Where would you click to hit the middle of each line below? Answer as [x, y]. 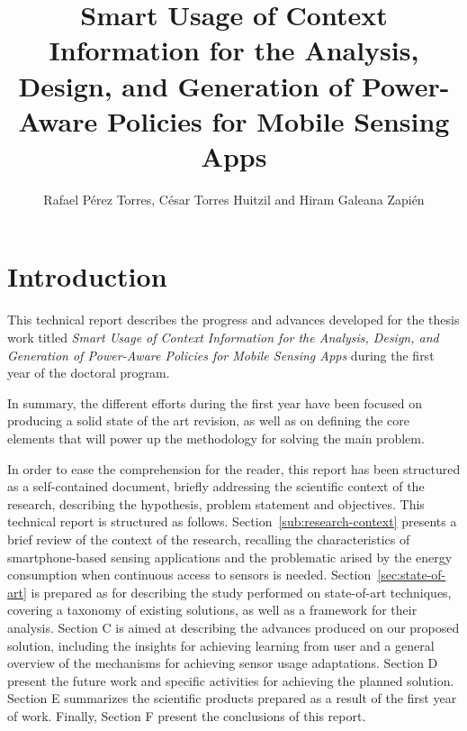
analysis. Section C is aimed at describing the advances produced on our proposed [233, 627]
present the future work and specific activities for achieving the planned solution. [231, 680]
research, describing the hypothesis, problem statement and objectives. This [216, 503]
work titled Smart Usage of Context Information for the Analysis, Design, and [223, 337]
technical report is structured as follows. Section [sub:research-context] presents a [232, 521]
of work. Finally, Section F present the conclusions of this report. [187, 715]
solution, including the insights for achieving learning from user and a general [221, 645]
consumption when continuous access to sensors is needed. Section [189, 575]
